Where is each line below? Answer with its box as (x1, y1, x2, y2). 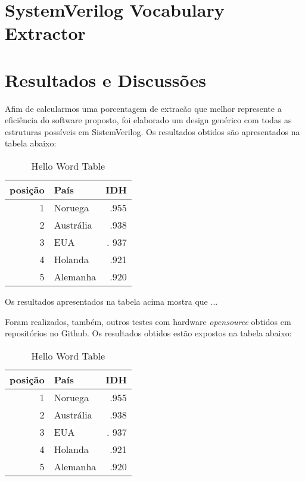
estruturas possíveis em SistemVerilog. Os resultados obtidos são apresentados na (5, 125, 300, 138)
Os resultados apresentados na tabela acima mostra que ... (5, 295, 218, 308)
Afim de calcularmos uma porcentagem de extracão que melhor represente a (5, 102, 282, 114)
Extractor (5, 21, 86, 45)
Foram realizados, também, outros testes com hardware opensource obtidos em (5, 315, 291, 327)
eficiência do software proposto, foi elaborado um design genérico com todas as (5, 114, 292, 126)
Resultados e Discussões (5, 67, 206, 92)
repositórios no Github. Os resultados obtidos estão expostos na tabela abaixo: (5, 327, 292, 339)
